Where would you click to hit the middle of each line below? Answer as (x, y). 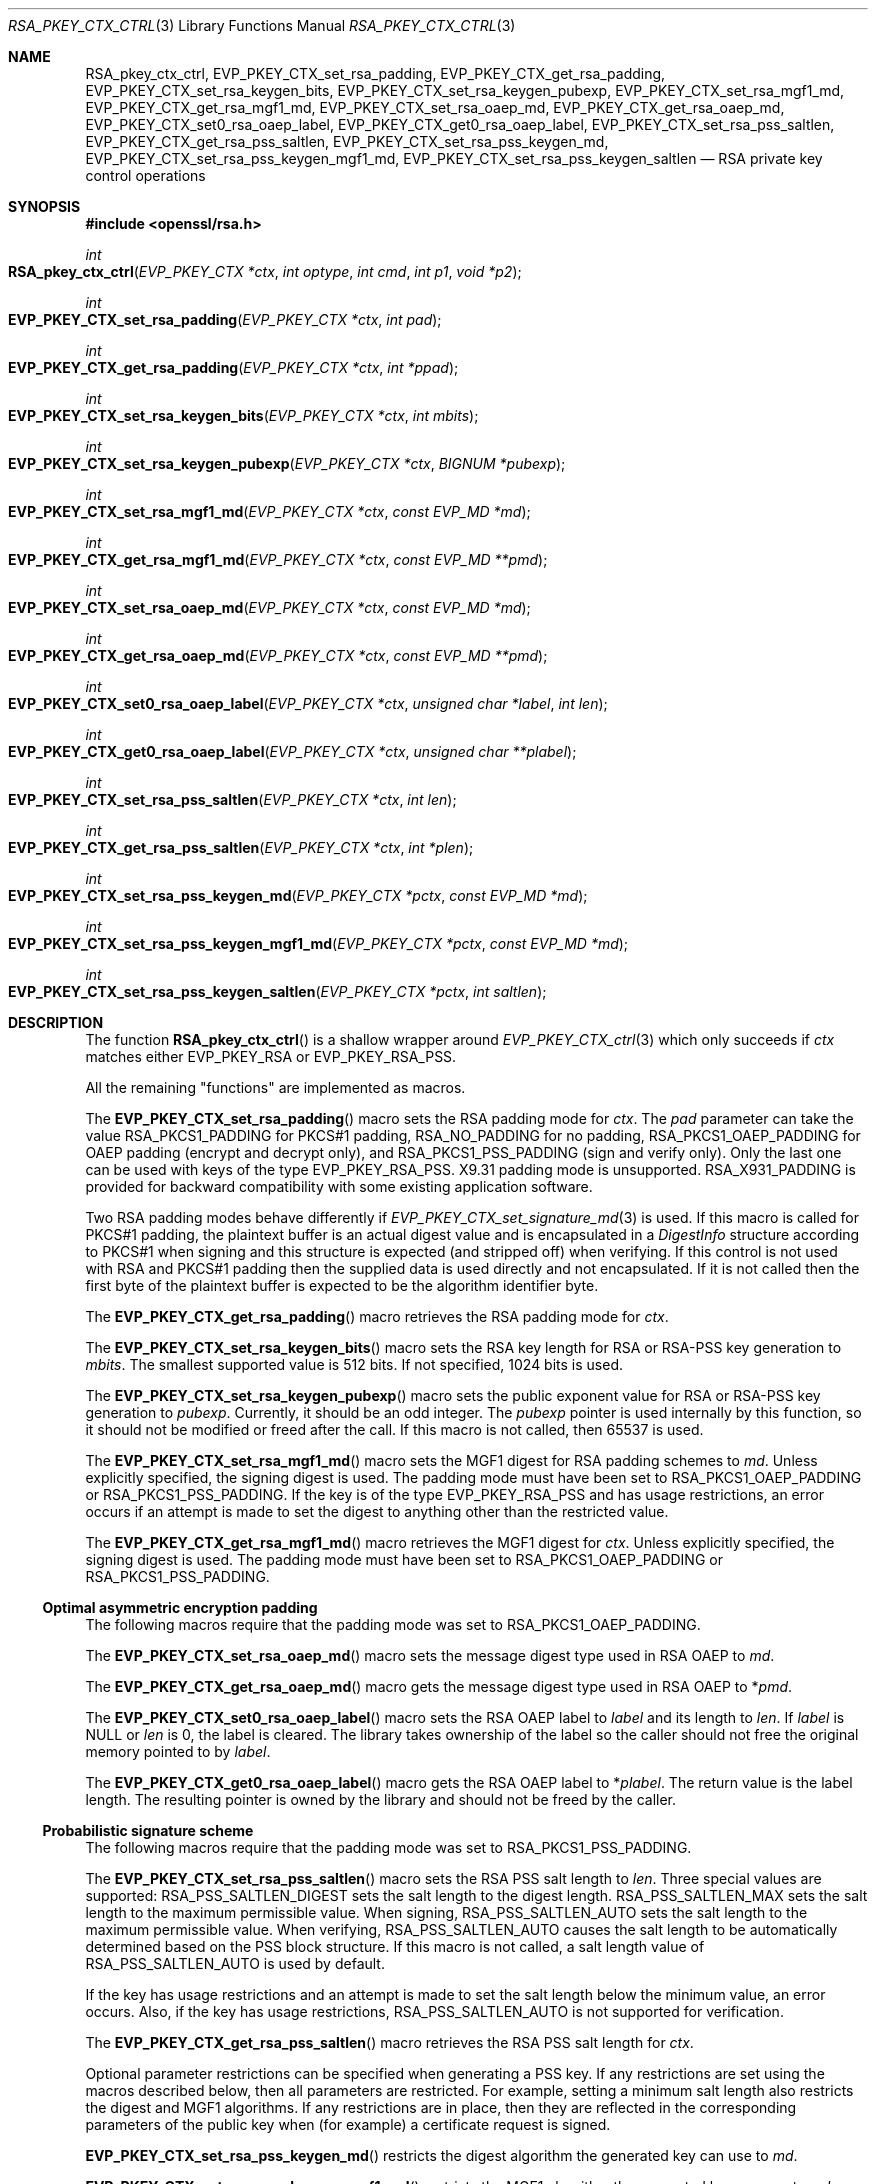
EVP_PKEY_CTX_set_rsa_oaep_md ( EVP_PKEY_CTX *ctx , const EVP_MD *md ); (269, 607)
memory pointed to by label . (178, 1751)
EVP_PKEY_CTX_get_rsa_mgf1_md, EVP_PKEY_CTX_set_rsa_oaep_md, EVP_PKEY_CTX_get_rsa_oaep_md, (435, 107)
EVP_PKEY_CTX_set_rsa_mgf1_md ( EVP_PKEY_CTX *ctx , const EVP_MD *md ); (269, 511)
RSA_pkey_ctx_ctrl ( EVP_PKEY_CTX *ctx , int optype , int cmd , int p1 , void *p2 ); (265, 271)
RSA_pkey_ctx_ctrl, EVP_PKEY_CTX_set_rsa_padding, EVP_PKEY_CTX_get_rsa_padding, (375, 73)
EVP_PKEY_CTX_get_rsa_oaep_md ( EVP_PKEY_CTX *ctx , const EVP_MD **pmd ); (278, 655)
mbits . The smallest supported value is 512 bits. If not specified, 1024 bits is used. (354, 1364)
